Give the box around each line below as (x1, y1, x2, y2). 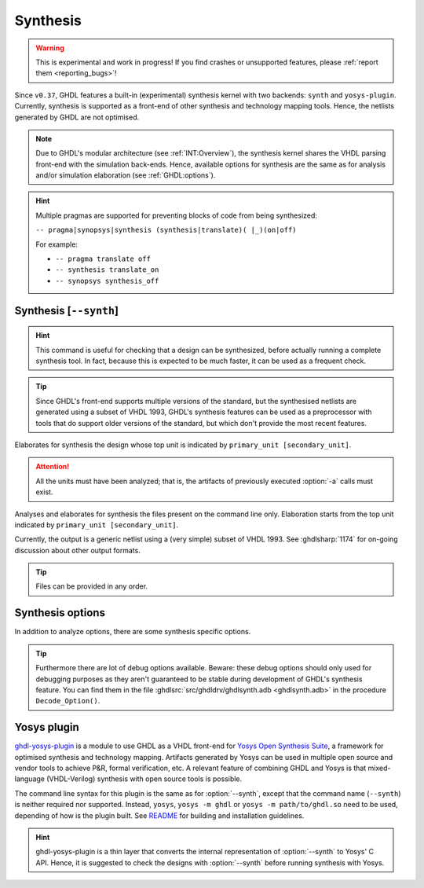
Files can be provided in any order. (35, 582, 148, 591)
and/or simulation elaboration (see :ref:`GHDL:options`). (35, 171, 216, 180)
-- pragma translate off (55, 255, 151, 263)
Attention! (35, 462, 70, 472)
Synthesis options (14, 606, 106, 620)
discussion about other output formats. (14, 545, 141, 555)
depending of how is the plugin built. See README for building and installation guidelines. (14, 810, 305, 820)
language (14, 774, 45, 783)
